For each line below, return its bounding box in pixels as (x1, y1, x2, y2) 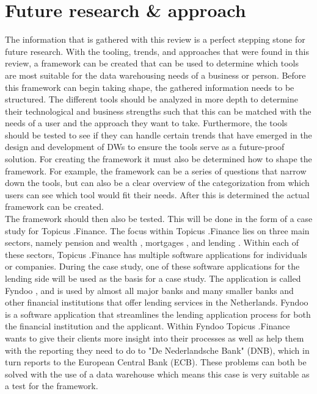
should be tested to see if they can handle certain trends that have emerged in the (5, 128, 312, 141)
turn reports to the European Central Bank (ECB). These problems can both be (5, 356, 307, 368)
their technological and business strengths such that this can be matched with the (5, 104, 312, 117)
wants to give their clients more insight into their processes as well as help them (5, 331, 304, 344)
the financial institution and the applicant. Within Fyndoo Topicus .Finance (5, 320, 290, 332)
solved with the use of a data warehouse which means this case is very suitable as (5, 367, 310, 380)
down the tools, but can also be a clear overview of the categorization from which (5, 176, 310, 189)
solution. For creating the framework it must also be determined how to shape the (5, 152, 312, 165)
